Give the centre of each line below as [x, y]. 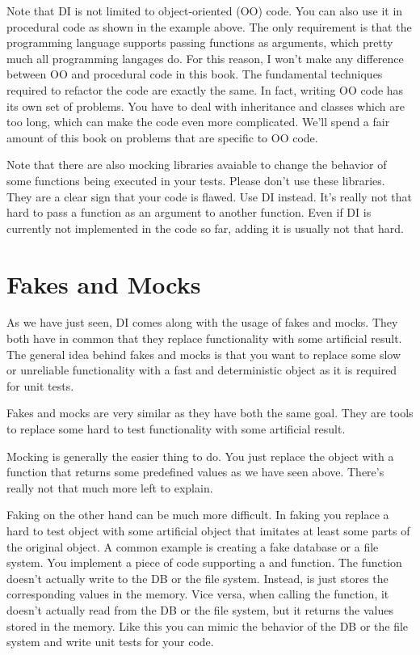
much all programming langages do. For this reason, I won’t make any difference [205, 58]
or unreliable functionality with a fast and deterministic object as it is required [202, 370]
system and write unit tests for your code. [110, 642]
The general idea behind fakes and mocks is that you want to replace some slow [204, 354]
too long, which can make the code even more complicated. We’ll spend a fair [198, 122]
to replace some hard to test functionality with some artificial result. [176, 429]
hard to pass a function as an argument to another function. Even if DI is [189, 212]
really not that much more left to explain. [110, 487]
